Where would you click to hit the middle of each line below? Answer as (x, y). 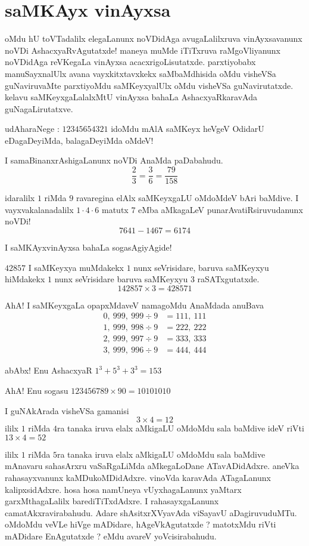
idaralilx (20, 198)
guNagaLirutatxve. (39, 108)
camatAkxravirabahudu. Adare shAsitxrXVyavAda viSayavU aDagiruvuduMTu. (151, 512)
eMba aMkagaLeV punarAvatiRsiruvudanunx (221, 209)
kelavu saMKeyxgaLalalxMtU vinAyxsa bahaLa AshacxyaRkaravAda (131, 97)
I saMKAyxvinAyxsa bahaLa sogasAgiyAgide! (88, 247)
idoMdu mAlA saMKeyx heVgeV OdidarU (188, 129)
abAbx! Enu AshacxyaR (49, 370)
